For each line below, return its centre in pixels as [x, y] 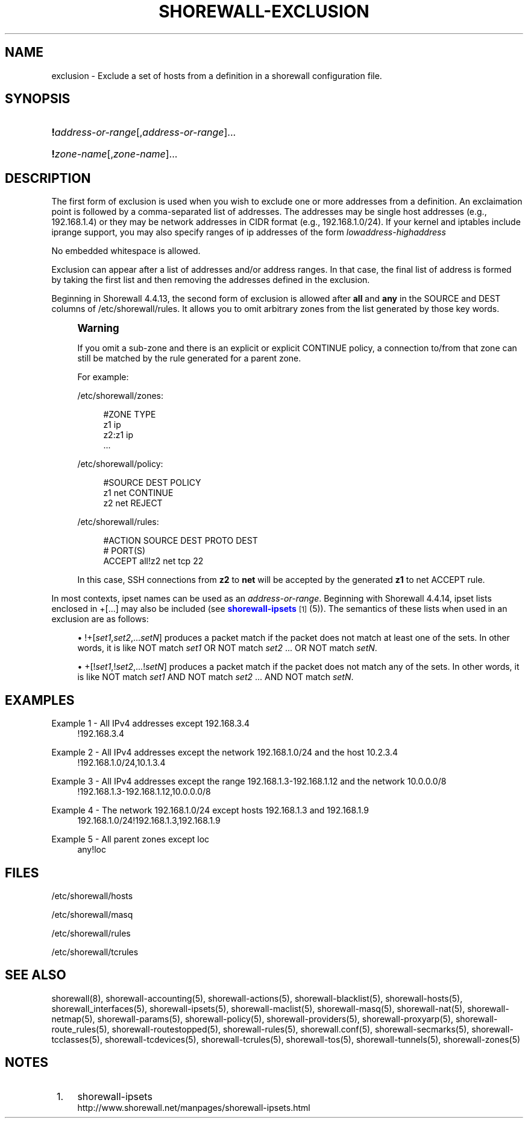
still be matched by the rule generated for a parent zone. [189, 358]
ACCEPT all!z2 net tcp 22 [153, 561]
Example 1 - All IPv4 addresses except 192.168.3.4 [151, 724]
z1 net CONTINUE [138, 493]
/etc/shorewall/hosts [92, 896]
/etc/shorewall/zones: [121, 396]
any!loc [92, 850]
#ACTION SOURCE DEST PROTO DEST [181, 541]
